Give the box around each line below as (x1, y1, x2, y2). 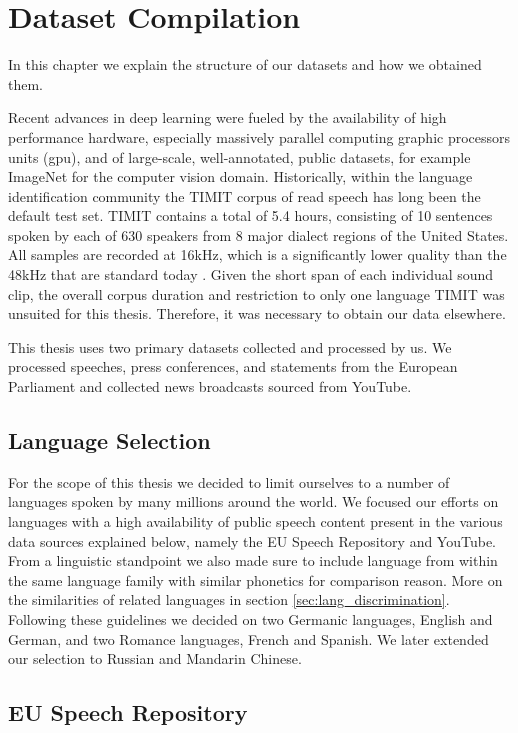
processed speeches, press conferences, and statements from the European (8, 356, 458, 377)
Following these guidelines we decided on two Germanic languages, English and (8, 608, 493, 629)
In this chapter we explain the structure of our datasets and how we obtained (8, 54, 482, 75)
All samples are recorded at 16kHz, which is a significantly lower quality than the (8, 244, 507, 265)
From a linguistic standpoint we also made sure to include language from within (8, 550, 498, 571)
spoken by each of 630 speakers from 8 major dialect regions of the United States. (8, 224, 509, 245)
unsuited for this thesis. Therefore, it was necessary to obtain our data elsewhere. (8, 303, 506, 324)
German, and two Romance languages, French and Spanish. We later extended (8, 628, 489, 649)
